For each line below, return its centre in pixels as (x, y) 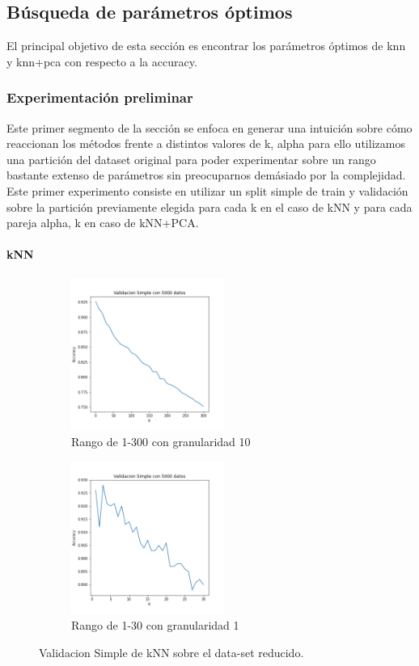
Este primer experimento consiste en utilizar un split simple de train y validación (207, 190)
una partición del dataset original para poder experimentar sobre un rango (191, 159)
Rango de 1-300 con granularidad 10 (161, 442)
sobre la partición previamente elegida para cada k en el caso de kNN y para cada (209, 207)
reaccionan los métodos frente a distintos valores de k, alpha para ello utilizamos (206, 143)
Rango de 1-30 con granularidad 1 (155, 625)
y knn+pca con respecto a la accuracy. (102, 61)
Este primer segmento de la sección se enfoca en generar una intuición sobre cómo (209, 127)
